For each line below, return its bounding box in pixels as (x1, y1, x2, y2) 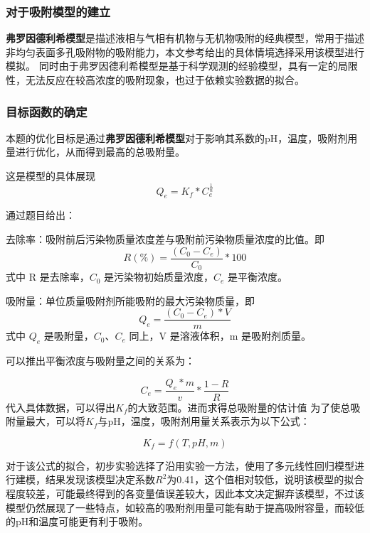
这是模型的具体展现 (6, 168, 95, 183)
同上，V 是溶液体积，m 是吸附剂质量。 (129, 328, 312, 343)
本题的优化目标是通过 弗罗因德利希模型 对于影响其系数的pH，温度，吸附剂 (6, 130, 348, 145)
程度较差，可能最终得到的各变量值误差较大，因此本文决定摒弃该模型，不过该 (6, 485, 364, 500)
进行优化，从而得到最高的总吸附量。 (15, 144, 185, 159)
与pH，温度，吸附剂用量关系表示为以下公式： (97, 414, 310, 429)
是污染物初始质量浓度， (104, 269, 214, 284)
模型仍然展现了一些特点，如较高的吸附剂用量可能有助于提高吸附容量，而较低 (6, 500, 364, 515)
